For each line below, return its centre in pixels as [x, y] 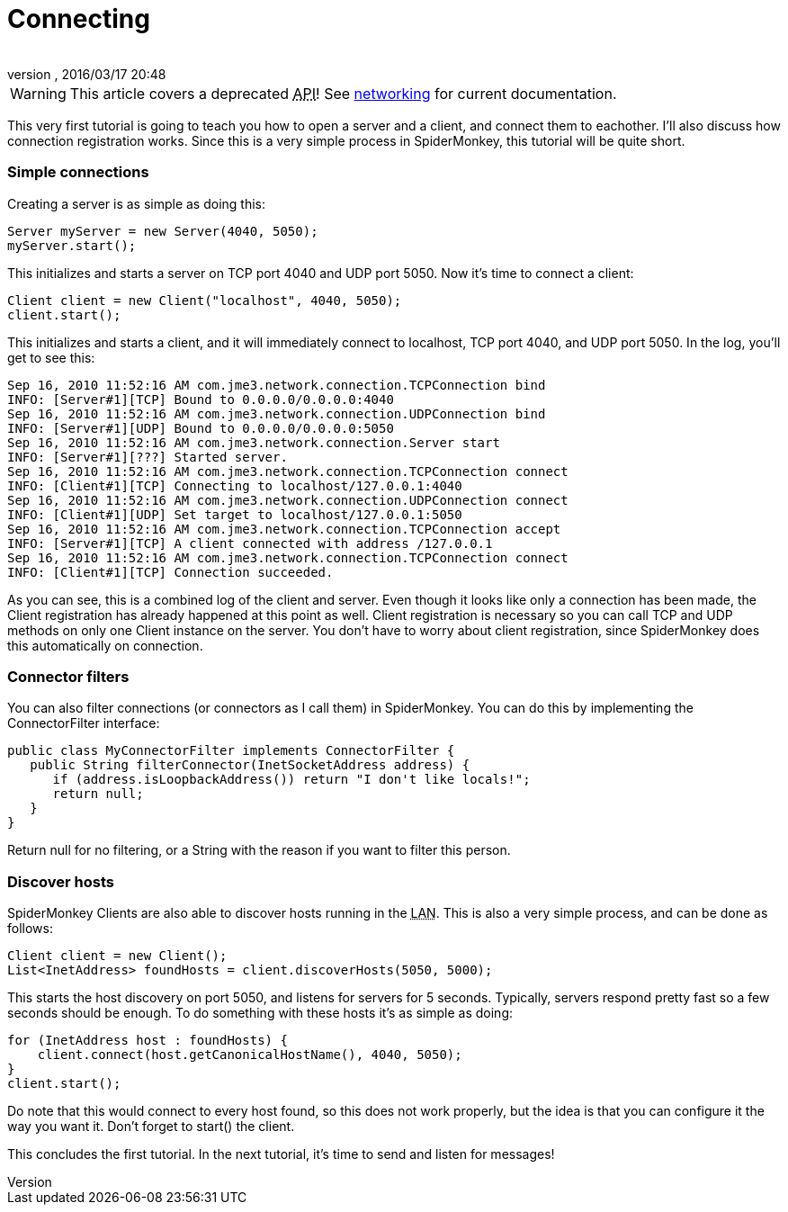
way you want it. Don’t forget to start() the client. [151, 1126]
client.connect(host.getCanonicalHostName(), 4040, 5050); [250, 1055]
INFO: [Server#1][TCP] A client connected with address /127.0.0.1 [250, 543]
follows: [30, 928]
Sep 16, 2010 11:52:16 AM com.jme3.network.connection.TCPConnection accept [284, 529]
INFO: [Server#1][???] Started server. [148, 457]
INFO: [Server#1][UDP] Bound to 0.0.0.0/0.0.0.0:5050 [201, 428]
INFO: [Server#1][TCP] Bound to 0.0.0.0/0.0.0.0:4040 [201, 399]
